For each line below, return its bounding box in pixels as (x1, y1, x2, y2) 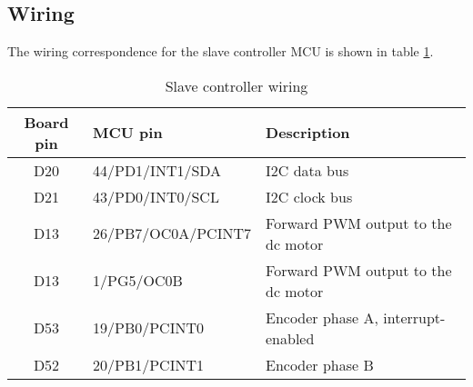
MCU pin (93, 122, 163, 144)
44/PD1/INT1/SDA (93, 159, 222, 181)
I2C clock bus (266, 185, 353, 207)
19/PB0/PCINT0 (93, 317, 205, 339)
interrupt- (383, 306, 446, 328)
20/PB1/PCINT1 (93, 353, 205, 375)
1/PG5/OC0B (93, 270, 183, 292)
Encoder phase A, (266, 306, 378, 328)
